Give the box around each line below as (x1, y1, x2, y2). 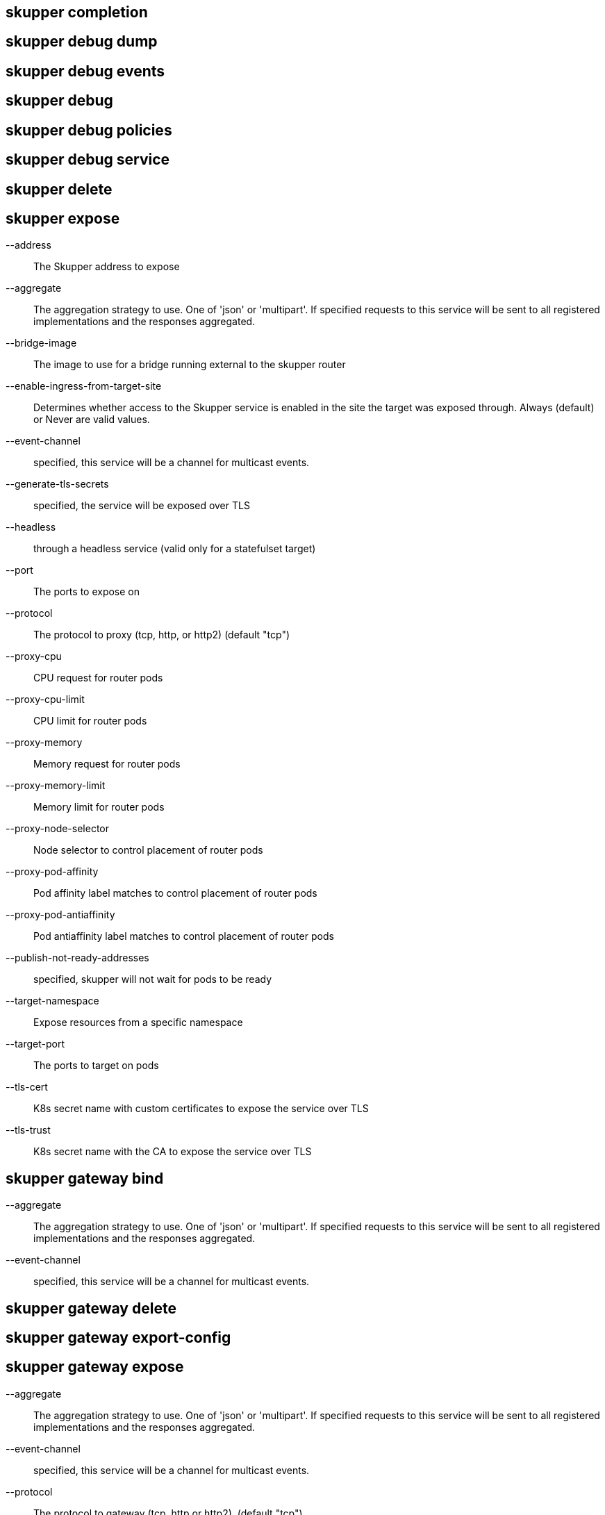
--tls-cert (6, 1081, 48, 1093)
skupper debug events (6, 62, 165, 80)
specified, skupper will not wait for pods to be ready (33, 973, 272, 986)
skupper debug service (6, 151, 170, 169)
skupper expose (6, 209, 120, 227)
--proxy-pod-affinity (6, 866, 99, 878)
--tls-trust (6, 1124, 51, 1136)
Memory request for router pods (33, 758, 181, 770)
